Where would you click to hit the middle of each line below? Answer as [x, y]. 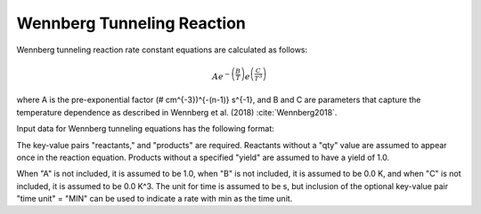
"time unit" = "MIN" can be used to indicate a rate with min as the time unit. [155, 199]
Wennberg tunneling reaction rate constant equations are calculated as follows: [162, 50]
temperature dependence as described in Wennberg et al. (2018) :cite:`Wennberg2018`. [177, 112]
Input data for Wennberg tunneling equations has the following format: [146, 129]
